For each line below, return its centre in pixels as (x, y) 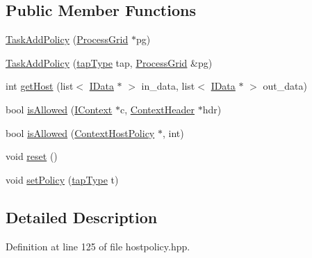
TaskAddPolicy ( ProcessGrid (67, 39)
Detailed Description (82, 217)
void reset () (32, 156)
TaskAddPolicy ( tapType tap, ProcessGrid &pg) (109, 62)
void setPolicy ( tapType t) (62, 179)
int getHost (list (40, 86)
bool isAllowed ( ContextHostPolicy (80, 132)
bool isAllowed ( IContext (59, 109)
